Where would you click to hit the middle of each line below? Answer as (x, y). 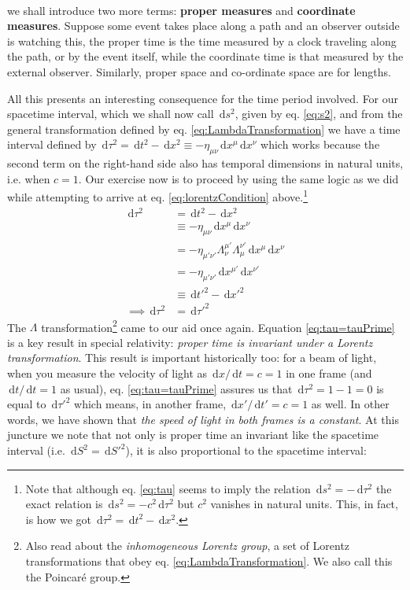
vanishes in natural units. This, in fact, (304, 504)
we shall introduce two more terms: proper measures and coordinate (181, 10)
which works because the (320, 144)
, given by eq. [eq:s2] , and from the (319, 114)
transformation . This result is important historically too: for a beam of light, (192, 358)
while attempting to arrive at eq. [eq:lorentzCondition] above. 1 (158, 195)
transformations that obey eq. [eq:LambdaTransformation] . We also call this (209, 560)
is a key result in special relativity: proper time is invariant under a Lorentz (190, 342)
